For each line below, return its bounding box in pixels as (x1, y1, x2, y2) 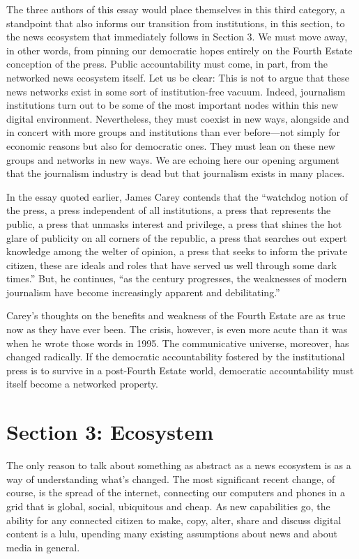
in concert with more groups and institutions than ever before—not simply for (6, 125, 340, 139)
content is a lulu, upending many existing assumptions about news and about (6, 526, 337, 541)
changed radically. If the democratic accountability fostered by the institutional (6, 349, 345, 364)
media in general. (6, 539, 80, 554)
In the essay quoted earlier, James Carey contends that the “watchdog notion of (6, 189, 348, 204)
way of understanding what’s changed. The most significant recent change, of (6, 471, 335, 486)
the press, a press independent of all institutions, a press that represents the (6, 203, 331, 217)
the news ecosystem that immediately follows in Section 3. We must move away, (6, 29, 348, 44)
